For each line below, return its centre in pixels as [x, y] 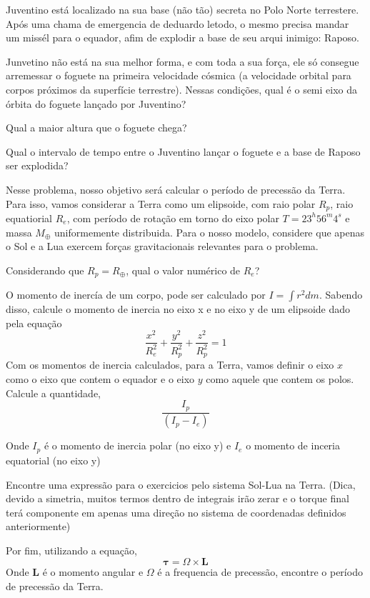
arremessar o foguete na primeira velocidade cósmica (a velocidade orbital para [179, 75]
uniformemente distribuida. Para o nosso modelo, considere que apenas [209, 232]
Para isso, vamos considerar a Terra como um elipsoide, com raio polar [161, 203]
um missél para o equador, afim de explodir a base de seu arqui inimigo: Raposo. [183, 38]
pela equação [34, 323]
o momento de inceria [293, 445]
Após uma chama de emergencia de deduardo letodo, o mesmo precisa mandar [177, 23]
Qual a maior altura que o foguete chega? [96, 128]
